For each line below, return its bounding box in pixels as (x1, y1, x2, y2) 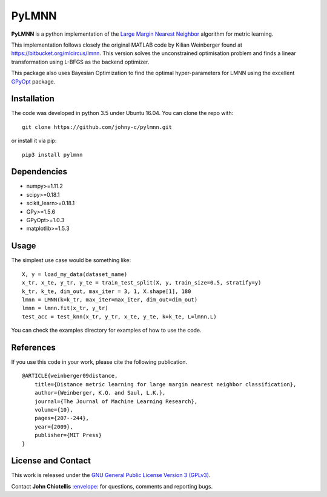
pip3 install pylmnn (22, 151, 83, 158)
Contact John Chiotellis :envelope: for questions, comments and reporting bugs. (11, 482, 213, 490)
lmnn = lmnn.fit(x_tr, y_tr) (22, 304, 108, 312)
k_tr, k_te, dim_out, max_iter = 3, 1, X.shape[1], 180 (22, 288, 191, 295)
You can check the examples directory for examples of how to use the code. (11, 327, 202, 334)
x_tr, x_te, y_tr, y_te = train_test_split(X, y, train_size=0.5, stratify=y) (22, 279, 262, 286)
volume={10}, (34, 406, 73, 413)
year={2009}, (34, 423, 73, 430)
